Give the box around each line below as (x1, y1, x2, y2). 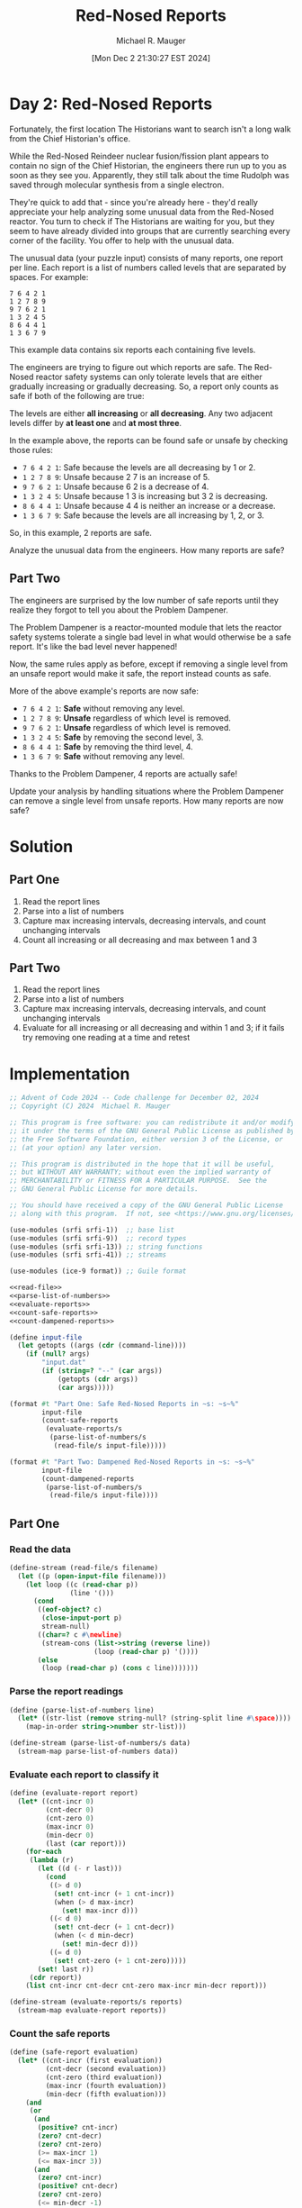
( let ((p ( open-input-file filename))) (17, 1571, 167, 1581)
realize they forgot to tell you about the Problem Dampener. (9, 604, 229, 615)
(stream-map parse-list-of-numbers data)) (17, 1747, 179, 1757)
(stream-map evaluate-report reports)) (17, 2006, 167, 2015)
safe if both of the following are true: (9, 390, 145, 401)
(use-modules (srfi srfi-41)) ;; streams (9, 1250, 167, 1259)
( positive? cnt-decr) (37, 2182, 119, 2191)
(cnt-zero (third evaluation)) (45, 2073, 164, 2082)
